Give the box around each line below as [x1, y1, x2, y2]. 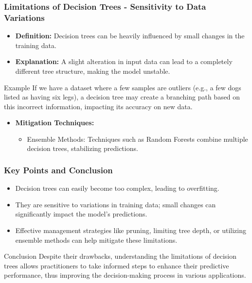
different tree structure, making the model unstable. [15, 66, 170, 76]
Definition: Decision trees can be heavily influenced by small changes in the [15, 31, 245, 41]
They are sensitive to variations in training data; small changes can [15, 199, 216, 209]
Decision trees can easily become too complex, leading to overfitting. [15, 183, 219, 193]
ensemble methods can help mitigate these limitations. [15, 234, 178, 245]
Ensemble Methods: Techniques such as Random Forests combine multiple [27, 133, 248, 144]
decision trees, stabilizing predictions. [27, 143, 138, 153]
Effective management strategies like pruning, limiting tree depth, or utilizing [15, 225, 246, 235]
